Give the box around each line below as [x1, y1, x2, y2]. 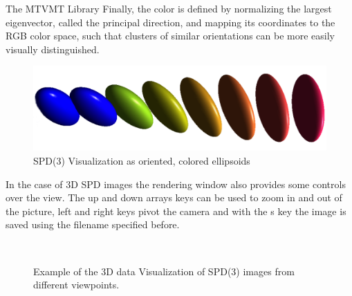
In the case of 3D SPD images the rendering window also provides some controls [6, 176, 346, 191]
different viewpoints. [33, 277, 120, 292]
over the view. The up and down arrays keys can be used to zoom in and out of [6, 190, 342, 205]
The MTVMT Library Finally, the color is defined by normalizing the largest [6, 1, 332, 15]
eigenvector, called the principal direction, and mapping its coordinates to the [6, 15, 335, 29]
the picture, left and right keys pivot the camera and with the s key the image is [6, 203, 346, 218]
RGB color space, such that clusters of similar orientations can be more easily [6, 28, 335, 43]
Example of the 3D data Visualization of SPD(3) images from [33, 263, 295, 278]
